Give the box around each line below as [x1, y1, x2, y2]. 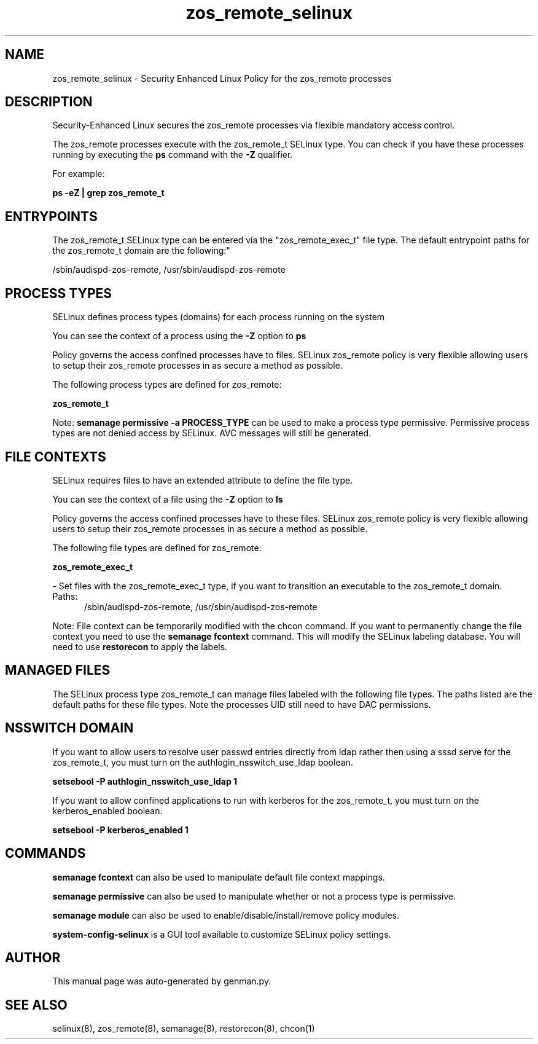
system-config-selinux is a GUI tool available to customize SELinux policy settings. [52, 928, 391, 940]
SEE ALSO [5, 997, 68, 1013]
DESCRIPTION [5, 94, 93, 110]
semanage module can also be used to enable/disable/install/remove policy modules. [52, 909, 400, 920]
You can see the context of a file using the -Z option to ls [52, 493, 283, 504]
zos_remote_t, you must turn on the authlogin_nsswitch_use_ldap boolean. [52, 756, 353, 767]
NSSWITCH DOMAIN [5, 720, 134, 736]
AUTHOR [5, 949, 61, 965]
